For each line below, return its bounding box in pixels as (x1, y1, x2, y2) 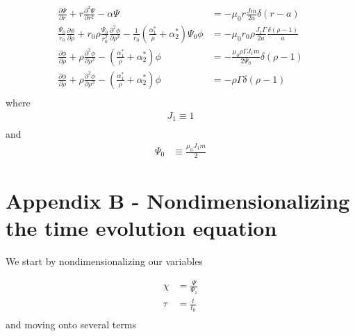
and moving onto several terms (6, 317, 137, 332)
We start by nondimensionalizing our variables (6, 254, 203, 269)
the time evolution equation (6, 214, 277, 242)
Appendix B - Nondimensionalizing (6, 186, 350, 215)
